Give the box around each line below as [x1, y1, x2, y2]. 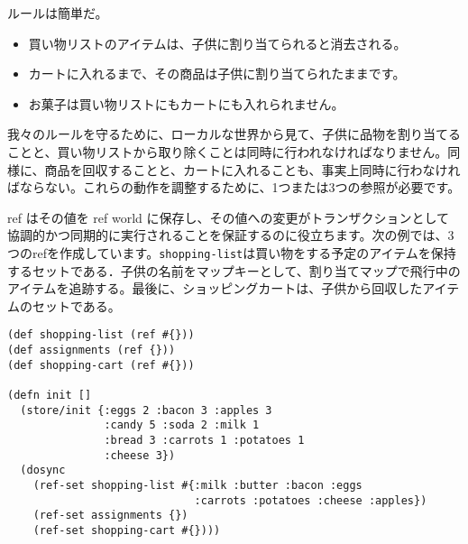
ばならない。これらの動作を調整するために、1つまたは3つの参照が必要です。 [7, 178, 461, 197]
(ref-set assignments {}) [32, 509, 188, 522]
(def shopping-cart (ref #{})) [7, 358, 195, 372]
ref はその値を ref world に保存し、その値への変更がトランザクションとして [7, 207, 450, 226]
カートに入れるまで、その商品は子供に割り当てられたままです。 [28, 64, 406, 83]
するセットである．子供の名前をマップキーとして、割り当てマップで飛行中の [7, 261, 461, 280]
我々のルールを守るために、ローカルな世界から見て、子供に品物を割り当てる [7, 124, 461, 143]
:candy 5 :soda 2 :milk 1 [104, 419, 260, 432]
